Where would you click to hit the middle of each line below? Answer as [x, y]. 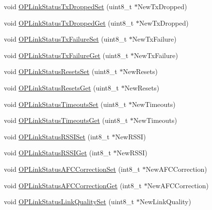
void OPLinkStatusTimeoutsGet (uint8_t [66, 120]
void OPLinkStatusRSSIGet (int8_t [57, 153]
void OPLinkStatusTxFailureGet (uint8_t [66, 55]
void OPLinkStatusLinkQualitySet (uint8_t [69, 202]
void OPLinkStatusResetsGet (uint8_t [62, 87]
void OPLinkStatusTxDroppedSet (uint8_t [68, 6]
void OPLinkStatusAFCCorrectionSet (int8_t [72, 169]
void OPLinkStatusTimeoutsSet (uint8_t [65, 104]
